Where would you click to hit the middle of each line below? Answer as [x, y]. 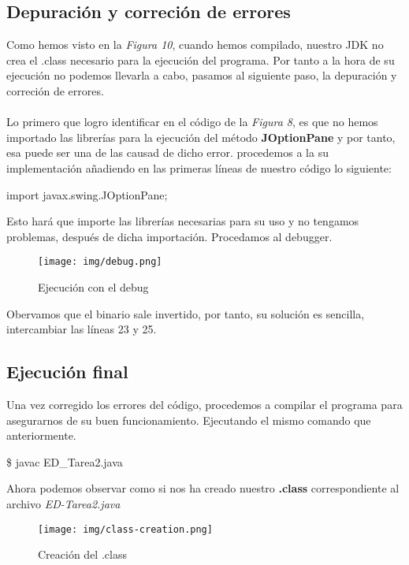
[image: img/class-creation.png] [125, 529]
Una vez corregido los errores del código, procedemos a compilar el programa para [204, 404]
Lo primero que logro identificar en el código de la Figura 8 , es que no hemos [192, 122]
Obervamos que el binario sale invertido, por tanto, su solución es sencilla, [186, 313]
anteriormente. [41, 435]
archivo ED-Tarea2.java [63, 503]
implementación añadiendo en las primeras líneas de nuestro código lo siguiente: [199, 167]
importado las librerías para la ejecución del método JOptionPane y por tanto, [201, 137]
